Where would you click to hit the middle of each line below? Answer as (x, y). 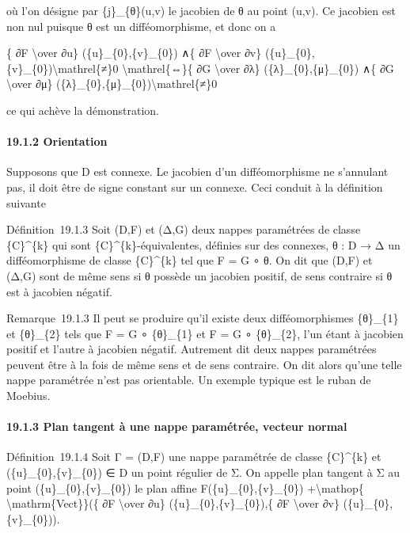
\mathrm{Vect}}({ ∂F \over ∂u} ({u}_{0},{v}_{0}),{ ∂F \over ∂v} (173, 503)
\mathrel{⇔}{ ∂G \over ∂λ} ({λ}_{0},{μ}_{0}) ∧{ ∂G (258, 68)
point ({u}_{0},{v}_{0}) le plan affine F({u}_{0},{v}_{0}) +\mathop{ (185, 487)
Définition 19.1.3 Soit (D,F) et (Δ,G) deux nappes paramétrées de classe (184, 229)
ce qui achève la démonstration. (83, 110)
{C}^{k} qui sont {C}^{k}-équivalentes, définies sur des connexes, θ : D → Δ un (203, 244)
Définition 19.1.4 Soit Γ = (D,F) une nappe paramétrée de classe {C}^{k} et (194, 457)
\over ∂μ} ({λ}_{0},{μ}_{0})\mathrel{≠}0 (112, 84)
